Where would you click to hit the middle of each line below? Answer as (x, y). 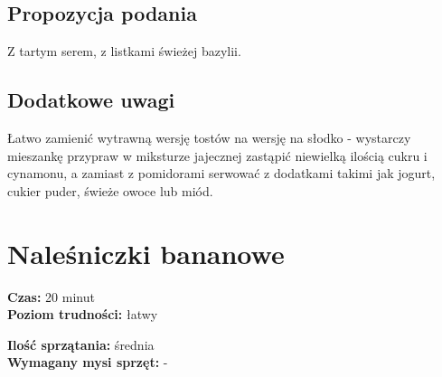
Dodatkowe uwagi (91, 100)
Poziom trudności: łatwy (83, 314)
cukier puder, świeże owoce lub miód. (110, 190)
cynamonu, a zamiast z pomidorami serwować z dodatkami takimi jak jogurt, (221, 173)
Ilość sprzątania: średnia (81, 344)
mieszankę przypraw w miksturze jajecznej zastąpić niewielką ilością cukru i (217, 155)
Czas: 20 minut (51, 296)
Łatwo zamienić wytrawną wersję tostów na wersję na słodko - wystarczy (209, 137)
